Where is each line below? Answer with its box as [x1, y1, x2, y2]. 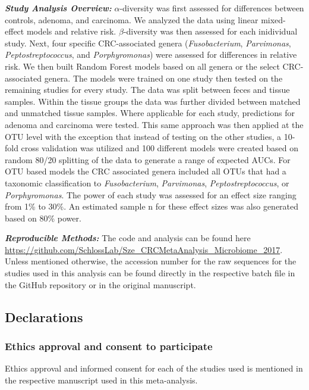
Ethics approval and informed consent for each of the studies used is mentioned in [5, 362, 303, 375]
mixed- [261, 13, 286, 26]
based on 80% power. [5, 211, 81, 224]
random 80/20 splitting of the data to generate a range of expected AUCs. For [5, 153, 291, 166]
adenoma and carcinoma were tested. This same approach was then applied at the [5, 118, 304, 130]
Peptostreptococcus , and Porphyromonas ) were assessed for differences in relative [5, 48, 297, 61]
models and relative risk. [26, 25, 116, 38]
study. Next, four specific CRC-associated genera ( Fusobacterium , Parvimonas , [5, 36, 291, 49]
